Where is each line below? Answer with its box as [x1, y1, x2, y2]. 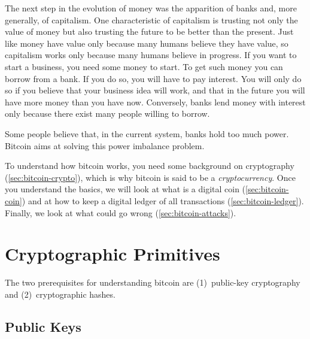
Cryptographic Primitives [5, 241, 220, 266]
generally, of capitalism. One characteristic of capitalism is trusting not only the [5, 13, 298, 26]
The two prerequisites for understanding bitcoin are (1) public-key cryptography [5, 276, 300, 289]
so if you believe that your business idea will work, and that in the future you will [5, 84, 305, 96]
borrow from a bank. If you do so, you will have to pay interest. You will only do [5, 72, 302, 84]
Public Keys [5, 317, 81, 335]
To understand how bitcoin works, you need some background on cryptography [5, 159, 294, 172]
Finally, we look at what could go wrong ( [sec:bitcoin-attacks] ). [5, 206, 236, 219]
